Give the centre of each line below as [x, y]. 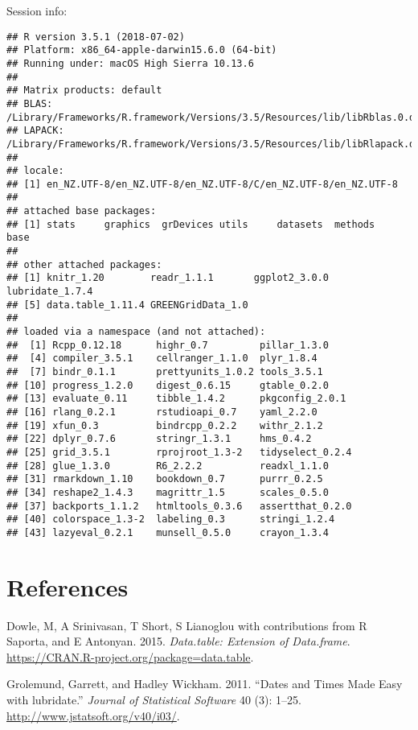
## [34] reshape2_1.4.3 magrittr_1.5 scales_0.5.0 [168, 492]
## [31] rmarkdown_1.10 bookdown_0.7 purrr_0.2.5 [165, 479]
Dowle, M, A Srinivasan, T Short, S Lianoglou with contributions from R [187, 625]
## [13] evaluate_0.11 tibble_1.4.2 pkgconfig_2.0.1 [176, 399]
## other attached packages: [84, 264]
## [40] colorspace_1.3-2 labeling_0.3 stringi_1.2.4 [171, 520]
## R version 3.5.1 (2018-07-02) [96, 37]
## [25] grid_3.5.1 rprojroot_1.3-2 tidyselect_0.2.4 [179, 452]
